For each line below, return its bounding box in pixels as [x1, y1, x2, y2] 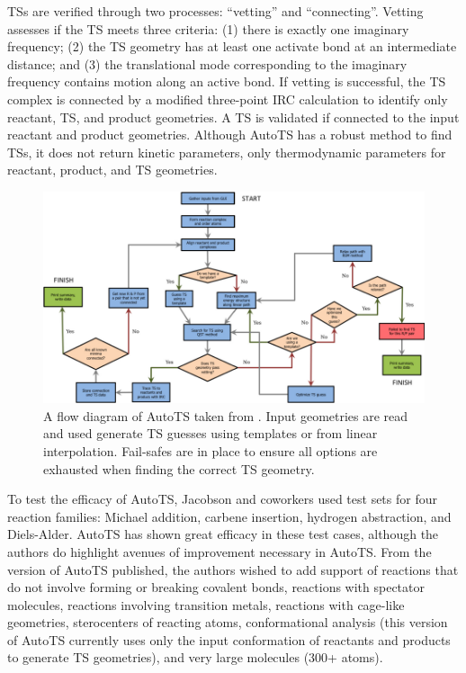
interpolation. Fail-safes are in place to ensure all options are [43, 441, 378, 460]
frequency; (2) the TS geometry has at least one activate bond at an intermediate [7, 37, 457, 56]
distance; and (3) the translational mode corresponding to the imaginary [7, 54, 408, 73]
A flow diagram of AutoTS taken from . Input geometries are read [43, 406, 408, 425]
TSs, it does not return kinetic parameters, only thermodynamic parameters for [7, 142, 446, 161]
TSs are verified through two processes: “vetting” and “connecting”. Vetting [7, 2, 424, 20]
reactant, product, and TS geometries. [7, 160, 218, 179]
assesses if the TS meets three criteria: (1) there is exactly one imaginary [7, 19, 409, 38]
